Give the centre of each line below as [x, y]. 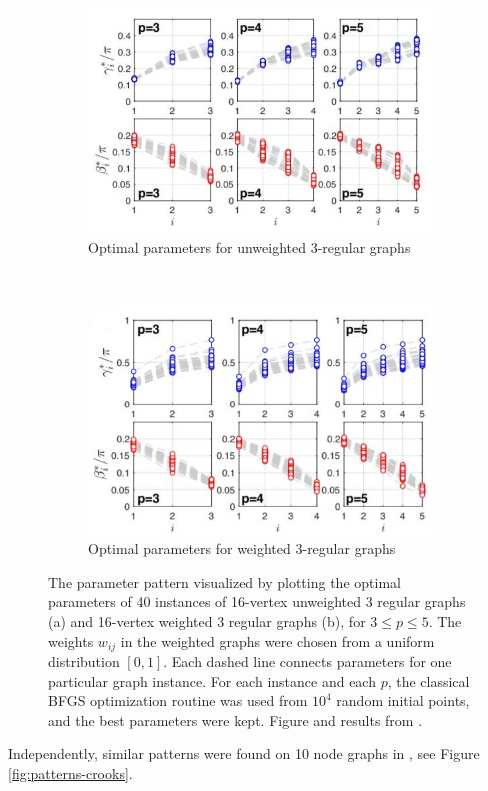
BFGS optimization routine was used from [178, 700]
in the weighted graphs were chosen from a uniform [277, 640]
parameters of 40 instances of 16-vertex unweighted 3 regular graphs [257, 601]
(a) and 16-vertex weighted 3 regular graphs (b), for [207, 620]
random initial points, [403, 700]
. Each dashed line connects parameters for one [307, 661]
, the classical [428, 680]
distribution [84, 661]
